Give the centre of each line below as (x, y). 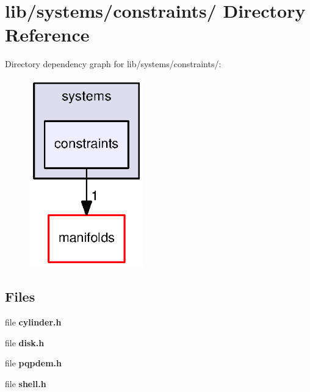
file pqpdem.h (33, 363)
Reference (47, 34)
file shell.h (26, 383)
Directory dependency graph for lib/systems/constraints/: (113, 64)
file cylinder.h (33, 322)
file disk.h (25, 342)
